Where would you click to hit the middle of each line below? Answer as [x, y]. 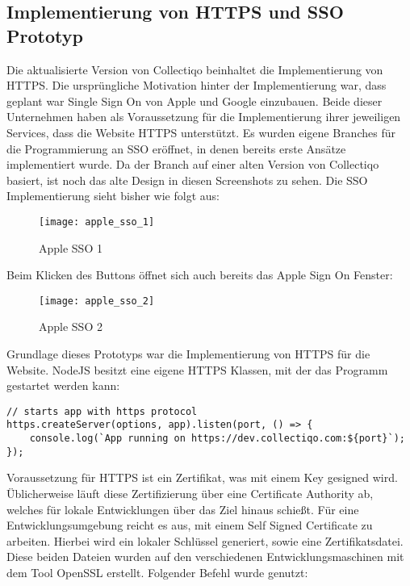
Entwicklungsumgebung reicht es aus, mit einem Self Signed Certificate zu [190, 525]
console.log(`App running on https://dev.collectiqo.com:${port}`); [217, 439]
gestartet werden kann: [63, 385]
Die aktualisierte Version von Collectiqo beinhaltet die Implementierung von [195, 69]
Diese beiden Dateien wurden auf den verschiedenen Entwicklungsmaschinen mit [205, 557]
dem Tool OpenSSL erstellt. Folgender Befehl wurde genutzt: [157, 572]
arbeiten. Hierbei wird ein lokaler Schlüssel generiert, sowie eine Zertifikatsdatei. [205, 540]
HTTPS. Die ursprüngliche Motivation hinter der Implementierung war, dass [197, 85]
